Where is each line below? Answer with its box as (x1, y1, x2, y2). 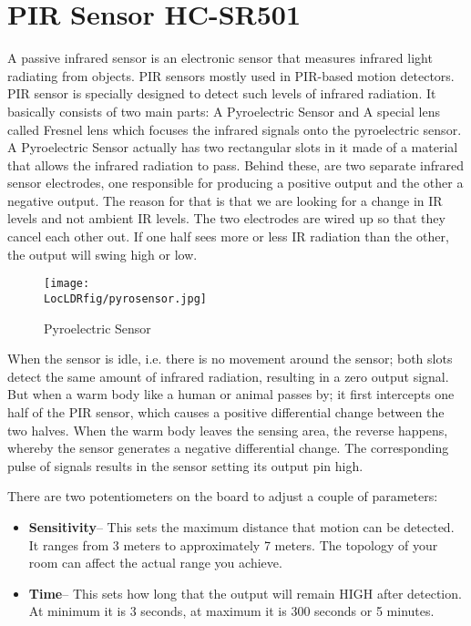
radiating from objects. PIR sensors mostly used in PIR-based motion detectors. (7, 66, 455, 85)
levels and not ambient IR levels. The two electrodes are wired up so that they (7, 209, 445, 228)
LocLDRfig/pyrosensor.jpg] (44, 292, 207, 305)
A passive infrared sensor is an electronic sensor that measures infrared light (7, 48, 433, 67)
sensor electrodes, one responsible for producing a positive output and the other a (7, 173, 464, 192)
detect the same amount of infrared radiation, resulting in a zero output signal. (7, 366, 449, 385)
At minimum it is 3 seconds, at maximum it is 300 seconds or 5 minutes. (28, 601, 435, 621)
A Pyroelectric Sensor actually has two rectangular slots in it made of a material (7, 138, 458, 157)
